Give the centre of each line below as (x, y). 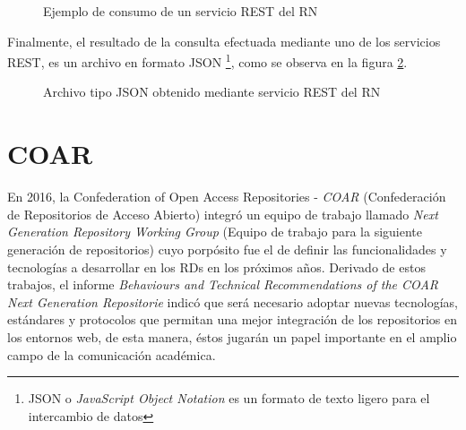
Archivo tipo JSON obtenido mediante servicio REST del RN (212, 92)
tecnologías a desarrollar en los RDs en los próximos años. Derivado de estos (216, 267)
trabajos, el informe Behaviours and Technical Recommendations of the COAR (223, 284)
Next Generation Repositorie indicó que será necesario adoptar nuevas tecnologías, (233, 301)
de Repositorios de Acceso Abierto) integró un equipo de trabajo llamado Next (223, 214)
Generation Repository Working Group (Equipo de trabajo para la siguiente (215, 232)
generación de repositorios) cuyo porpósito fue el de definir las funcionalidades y (227, 249)
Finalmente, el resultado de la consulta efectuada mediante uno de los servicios (224, 41)
